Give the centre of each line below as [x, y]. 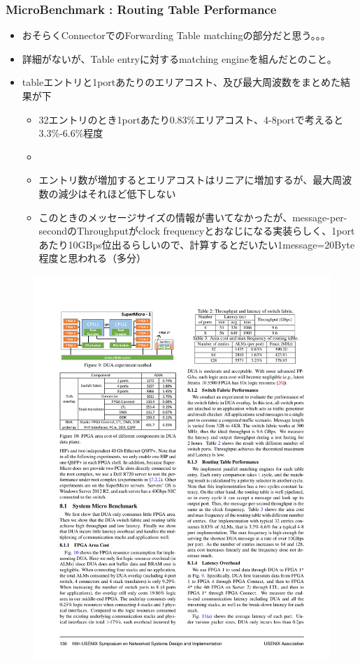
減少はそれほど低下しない [117, 193]
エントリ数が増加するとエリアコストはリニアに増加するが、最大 [186, 180]
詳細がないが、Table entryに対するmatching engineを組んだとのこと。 [179, 58]
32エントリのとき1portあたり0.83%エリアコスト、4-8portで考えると [191, 119]
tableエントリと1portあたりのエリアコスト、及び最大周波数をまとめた [181, 82]
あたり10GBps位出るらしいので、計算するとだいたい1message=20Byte [197, 244]
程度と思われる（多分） [92, 258]
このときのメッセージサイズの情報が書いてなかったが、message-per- [193, 217]
